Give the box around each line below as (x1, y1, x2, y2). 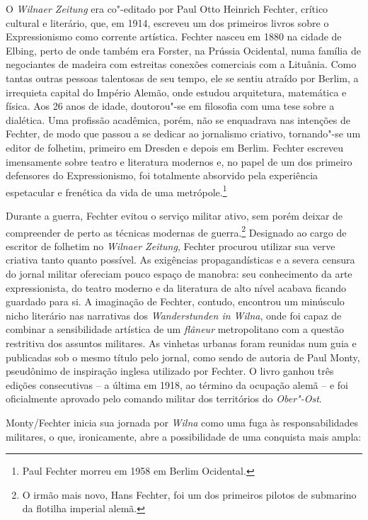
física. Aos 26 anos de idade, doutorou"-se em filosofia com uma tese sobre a (6, 98, 335, 113)
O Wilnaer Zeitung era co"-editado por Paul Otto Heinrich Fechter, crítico (6, 1, 328, 16)
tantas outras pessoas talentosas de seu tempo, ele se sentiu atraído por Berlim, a (6, 70, 359, 85)
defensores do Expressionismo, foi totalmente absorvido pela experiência (6, 168, 318, 183)
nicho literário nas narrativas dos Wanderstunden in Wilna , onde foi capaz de (6, 307, 342, 322)
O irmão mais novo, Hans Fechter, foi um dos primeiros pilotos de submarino (22, 487, 357, 502)
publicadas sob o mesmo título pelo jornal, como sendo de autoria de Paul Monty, (6, 349, 360, 364)
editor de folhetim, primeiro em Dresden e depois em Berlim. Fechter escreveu (6, 140, 344, 154)
